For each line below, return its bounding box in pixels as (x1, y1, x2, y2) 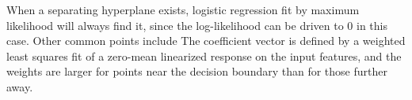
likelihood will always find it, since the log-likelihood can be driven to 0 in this (6, 17, 387, 33)
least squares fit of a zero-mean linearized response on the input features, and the (6, 47, 402, 64)
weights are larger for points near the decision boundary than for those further (6, 63, 387, 80)
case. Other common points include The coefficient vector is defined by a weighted (6, 32, 406, 49)
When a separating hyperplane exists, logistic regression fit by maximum (6, 2, 360, 17)
